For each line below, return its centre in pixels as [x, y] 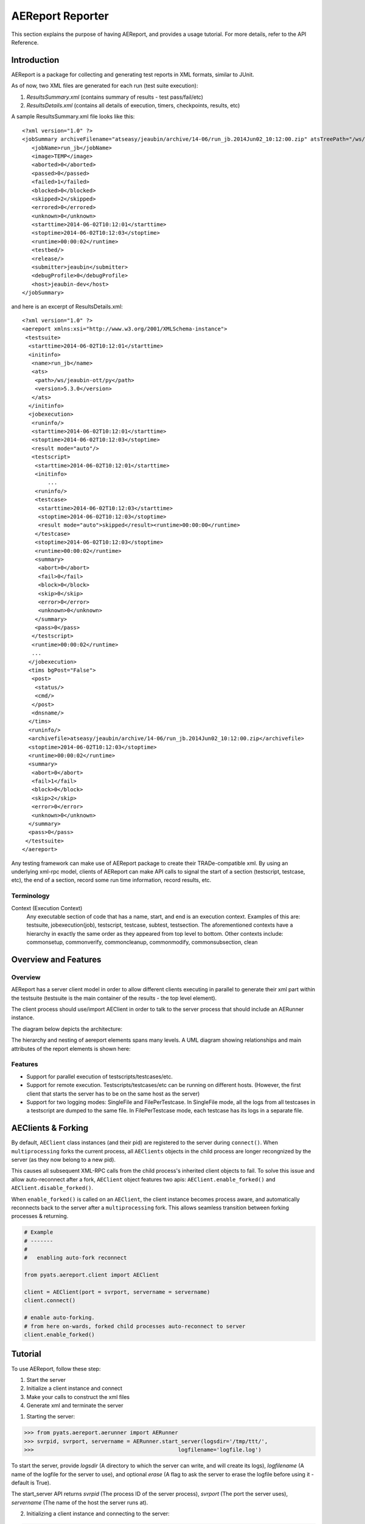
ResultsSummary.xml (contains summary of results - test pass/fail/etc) [115, 97]
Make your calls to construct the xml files [78, 1397]
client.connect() [50, 1301]
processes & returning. [40, 1216]
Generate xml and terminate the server [75, 1406]
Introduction [35, 60]
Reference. [25, 42]
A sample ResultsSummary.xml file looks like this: [73, 116]
